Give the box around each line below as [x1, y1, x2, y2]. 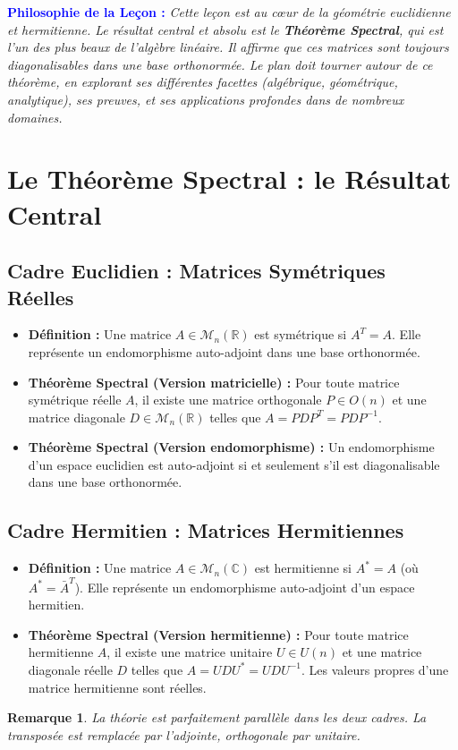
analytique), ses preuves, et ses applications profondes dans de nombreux [7, 89, 404, 108]
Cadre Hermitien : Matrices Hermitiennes [7, 516, 404, 544]
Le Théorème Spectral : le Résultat [7, 160, 452, 197]
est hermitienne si [254, 558, 352, 577]
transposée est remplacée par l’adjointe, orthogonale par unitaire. [7, 725, 360, 744]
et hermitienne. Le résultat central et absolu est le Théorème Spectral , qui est [7, 20, 444, 38]
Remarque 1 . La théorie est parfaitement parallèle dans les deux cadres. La [7, 708, 427, 727]
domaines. [7, 107, 63, 126]
